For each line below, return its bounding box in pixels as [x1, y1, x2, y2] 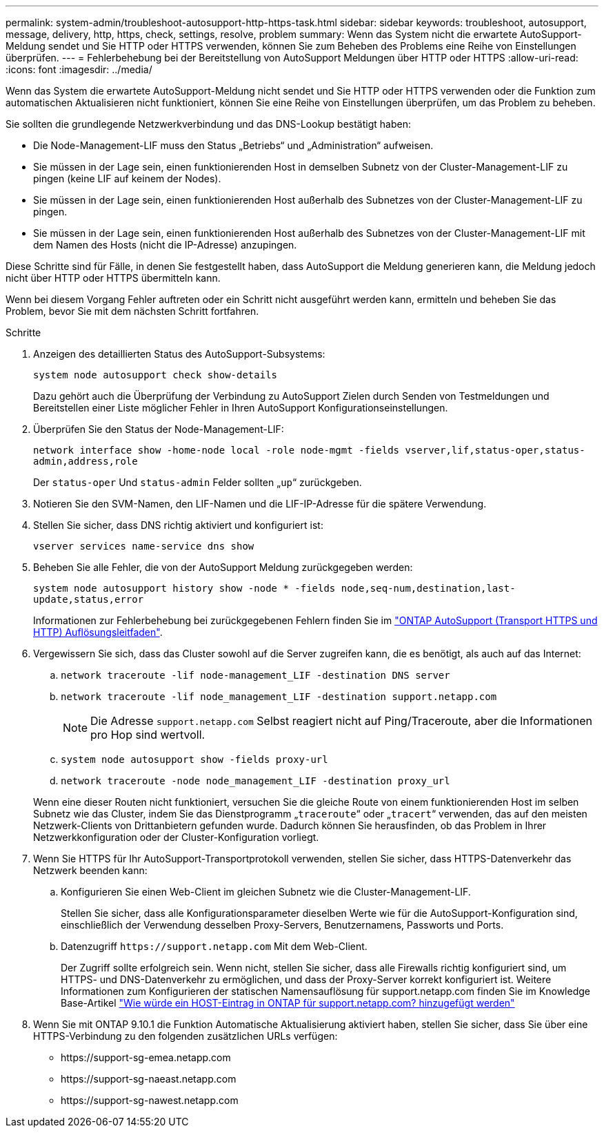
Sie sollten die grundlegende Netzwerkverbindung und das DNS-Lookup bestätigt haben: [6, 118, 411, 130]
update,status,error [33, 594, 144, 605]
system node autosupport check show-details [33, 369, 278, 380]
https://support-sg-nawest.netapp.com [61, 1094, 239, 1106]
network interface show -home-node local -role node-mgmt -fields [33, 445, 400, 456]
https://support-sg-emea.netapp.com [61, 1052, 231, 1063]
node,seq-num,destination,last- [341, 583, 516, 594]
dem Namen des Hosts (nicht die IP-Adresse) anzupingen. [33, 239, 297, 251]
